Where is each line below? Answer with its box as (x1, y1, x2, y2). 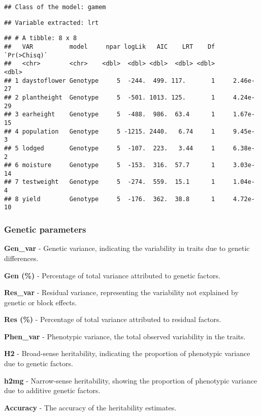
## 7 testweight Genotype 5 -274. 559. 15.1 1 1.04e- (4, 178, 255, 186)
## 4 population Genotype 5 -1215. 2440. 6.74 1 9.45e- (4, 127, 255, 135)
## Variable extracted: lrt (4, 19, 99, 26)
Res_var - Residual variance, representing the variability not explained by (4, 287, 239, 298)
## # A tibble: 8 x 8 (4, 35, 77, 42)
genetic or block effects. (4, 297, 77, 307)
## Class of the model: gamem (4, 4, 106, 11)
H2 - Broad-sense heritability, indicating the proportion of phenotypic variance (4, 348, 250, 359)
